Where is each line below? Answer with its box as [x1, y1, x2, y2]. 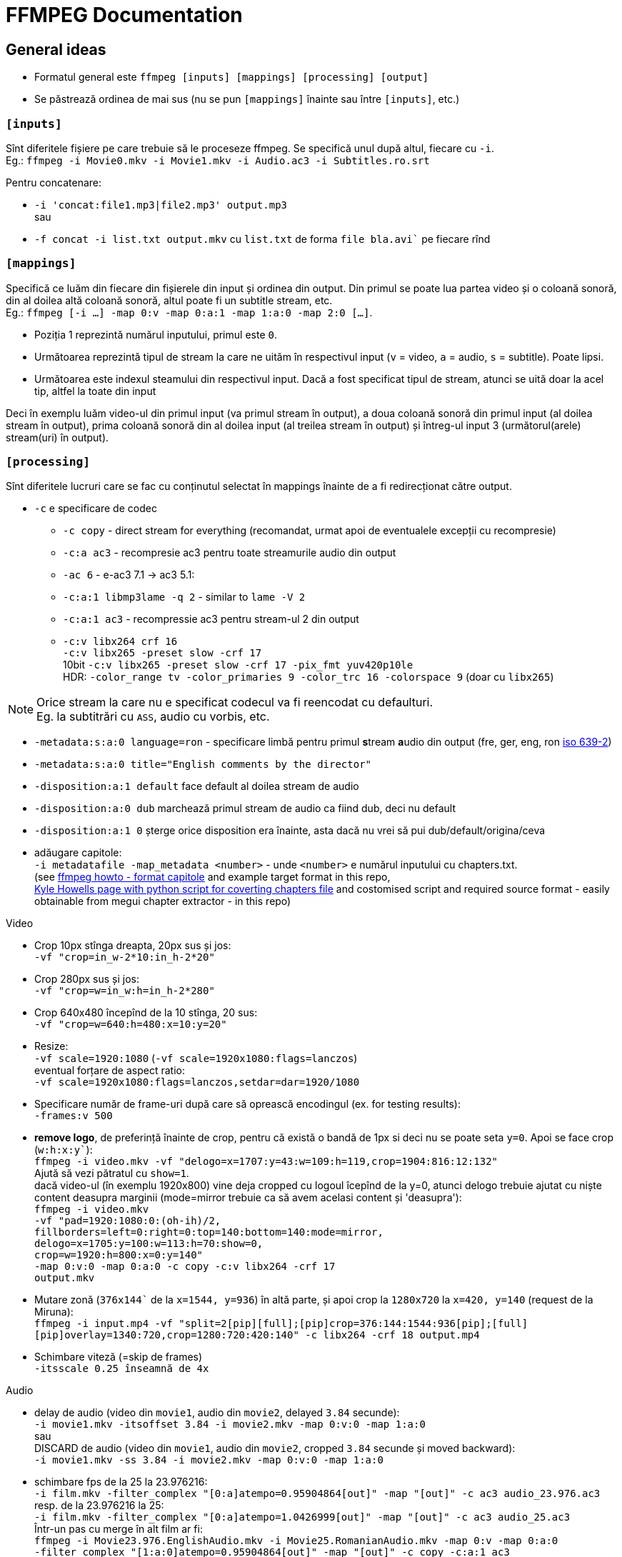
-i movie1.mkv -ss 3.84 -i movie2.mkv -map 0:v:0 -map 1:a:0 [34, 1454, 383, 1466]
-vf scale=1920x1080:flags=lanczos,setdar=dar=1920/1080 [34, 1076, 360, 1088]
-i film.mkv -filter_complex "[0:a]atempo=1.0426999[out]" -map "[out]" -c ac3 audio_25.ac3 [34, 1511, 571, 1523]
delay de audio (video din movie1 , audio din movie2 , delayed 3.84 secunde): [34, 1406, 400, 1419]
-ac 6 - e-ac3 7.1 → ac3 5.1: [63, 569, 195, 581]
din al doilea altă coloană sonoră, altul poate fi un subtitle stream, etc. [6, 294, 333, 306]
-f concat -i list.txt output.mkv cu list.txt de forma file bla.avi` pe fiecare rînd [34, 232, 491, 245]
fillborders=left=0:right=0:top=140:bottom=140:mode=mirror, [34, 1226, 383, 1238]
